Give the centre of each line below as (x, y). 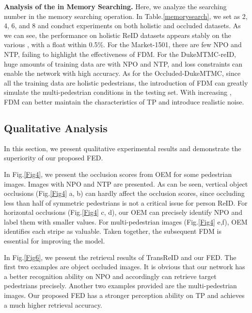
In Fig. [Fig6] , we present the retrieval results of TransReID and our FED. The (120, 257)
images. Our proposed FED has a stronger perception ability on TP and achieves (124, 295)
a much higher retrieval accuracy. (53, 304)
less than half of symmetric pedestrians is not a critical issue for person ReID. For (126, 202)
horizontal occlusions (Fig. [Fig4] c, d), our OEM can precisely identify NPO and (123, 212)
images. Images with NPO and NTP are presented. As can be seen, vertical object (126, 183)
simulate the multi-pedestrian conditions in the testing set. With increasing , (118, 92)
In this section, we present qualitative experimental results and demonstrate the (123, 148)
